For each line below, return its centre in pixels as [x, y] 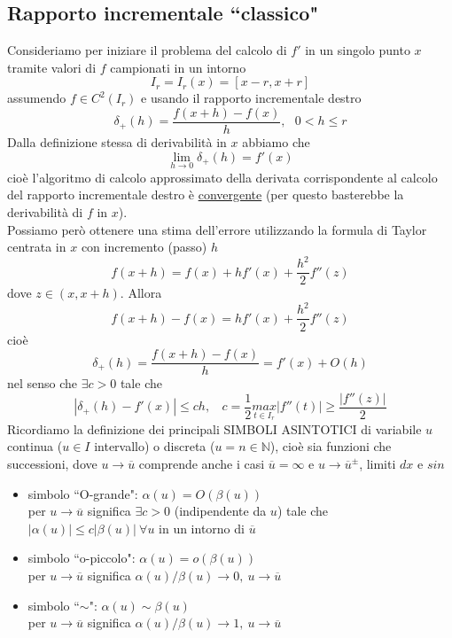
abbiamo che [276, 142]
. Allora [141, 293]
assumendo [37, 98]
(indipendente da [220, 511]
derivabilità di [45, 212]
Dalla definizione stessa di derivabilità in [117, 142]
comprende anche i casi [202, 464]
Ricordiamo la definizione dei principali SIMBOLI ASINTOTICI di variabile [214, 428]
